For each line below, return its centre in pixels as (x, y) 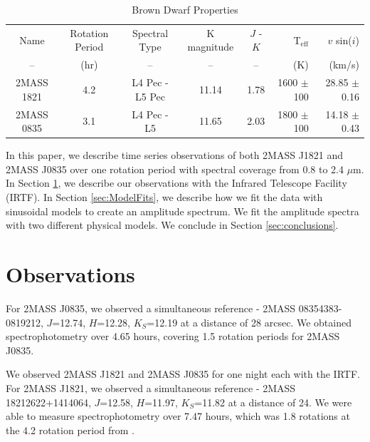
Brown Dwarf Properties (185, 9)
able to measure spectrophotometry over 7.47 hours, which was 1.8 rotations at (178, 416)
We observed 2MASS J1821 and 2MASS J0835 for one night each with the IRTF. (183, 374)
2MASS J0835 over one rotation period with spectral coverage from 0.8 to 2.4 (175, 169)
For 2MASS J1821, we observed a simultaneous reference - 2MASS (151, 387)
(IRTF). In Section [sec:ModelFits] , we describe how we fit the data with (164, 197)
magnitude (211, 47)
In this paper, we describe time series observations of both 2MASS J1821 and (175, 155)
